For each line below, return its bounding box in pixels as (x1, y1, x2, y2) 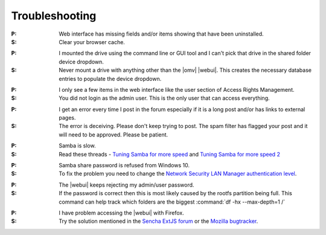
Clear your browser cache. (59, 38, 125, 45)
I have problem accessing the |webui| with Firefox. (59, 209, 184, 216)
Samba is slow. (59, 142, 96, 149)
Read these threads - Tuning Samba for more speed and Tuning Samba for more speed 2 (59, 150, 281, 158)
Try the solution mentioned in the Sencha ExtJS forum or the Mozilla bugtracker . (59, 217, 258, 225)
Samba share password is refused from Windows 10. (59, 162, 190, 169)
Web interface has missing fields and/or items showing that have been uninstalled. (59, 30, 264, 37)
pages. (59, 114, 76, 121)
